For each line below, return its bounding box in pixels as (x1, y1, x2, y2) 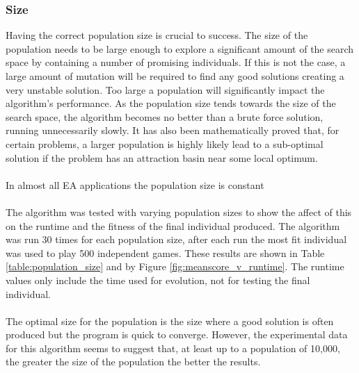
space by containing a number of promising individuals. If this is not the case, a (6, 55, 346, 69)
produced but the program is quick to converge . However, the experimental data (6, 327, 348, 342)
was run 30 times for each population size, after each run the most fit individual (6, 232, 347, 247)
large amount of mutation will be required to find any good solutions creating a (6, 69, 344, 83)
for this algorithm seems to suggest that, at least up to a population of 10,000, (6, 340, 340, 355)
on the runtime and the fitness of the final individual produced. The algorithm (6, 218, 340, 233)
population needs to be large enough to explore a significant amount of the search (6, 41, 354, 56)
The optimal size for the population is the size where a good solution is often (6, 313, 334, 328)
